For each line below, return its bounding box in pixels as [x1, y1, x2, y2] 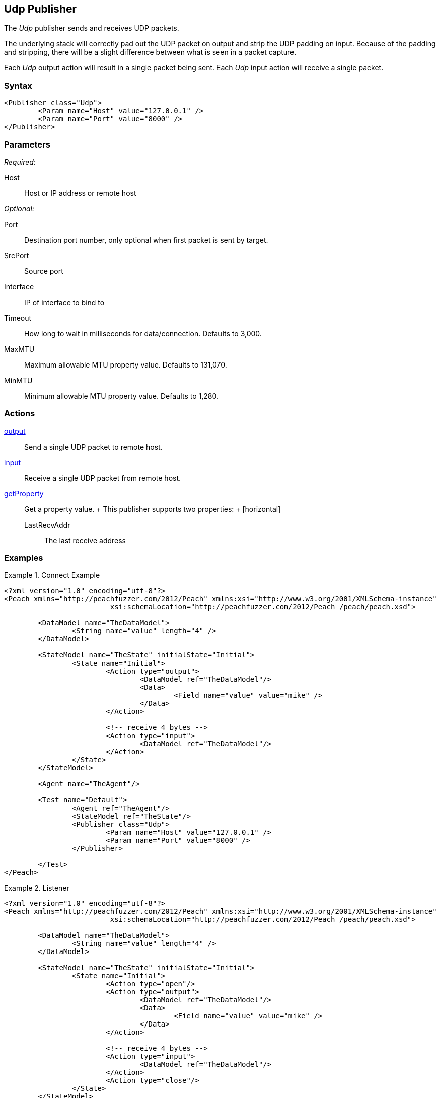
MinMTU [4, 376, 33, 385]
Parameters [4, 139, 50, 150]
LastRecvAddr [24, 520, 70, 529]
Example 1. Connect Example [4, 571, 100, 580]
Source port [24, 266, 63, 275]
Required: [4, 157, 36, 166]
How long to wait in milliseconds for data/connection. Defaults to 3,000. [24, 329, 262, 338]
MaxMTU [4, 344, 35, 353]
